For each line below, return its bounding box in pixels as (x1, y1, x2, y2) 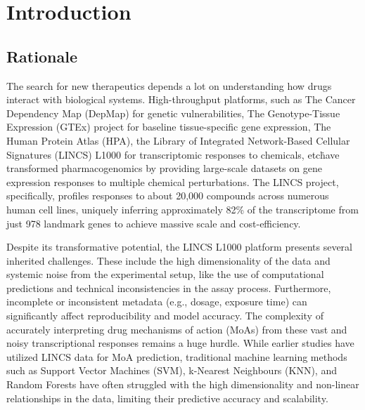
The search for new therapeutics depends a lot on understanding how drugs (6, 78, 332, 93)
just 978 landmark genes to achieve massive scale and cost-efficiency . (6, 216, 301, 230)
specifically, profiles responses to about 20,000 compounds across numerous (6, 188, 329, 203)
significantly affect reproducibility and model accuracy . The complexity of (6, 308, 324, 323)
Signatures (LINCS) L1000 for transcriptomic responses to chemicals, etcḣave (6, 147, 340, 161)
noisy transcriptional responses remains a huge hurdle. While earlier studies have (6, 336, 354, 350)
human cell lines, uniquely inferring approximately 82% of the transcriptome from (6, 201, 359, 216)
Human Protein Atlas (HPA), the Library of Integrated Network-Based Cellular (6, 133, 350, 147)
